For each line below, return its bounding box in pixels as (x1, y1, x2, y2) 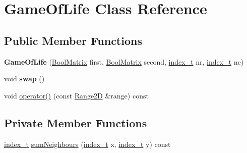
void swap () (4, 73, 45, 84)
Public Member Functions (4, 32, 142, 48)
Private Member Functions (4, 115, 147, 130)
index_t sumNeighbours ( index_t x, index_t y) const (4, 138, 171, 149)
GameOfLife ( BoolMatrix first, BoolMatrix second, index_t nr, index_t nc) (4, 56, 244, 67)
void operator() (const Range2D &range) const (4, 90, 149, 100)
